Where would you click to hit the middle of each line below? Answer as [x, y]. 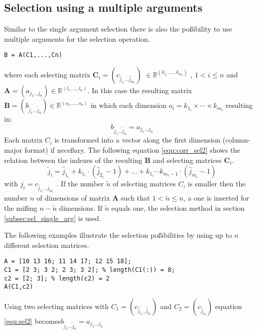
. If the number [80, 184]
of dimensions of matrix [73, 198]
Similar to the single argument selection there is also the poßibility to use [118, 29]
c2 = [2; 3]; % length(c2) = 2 [57, 278]
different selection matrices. [47, 245]
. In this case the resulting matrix [140, 90]
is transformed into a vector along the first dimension [137, 140]
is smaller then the [217, 184]
